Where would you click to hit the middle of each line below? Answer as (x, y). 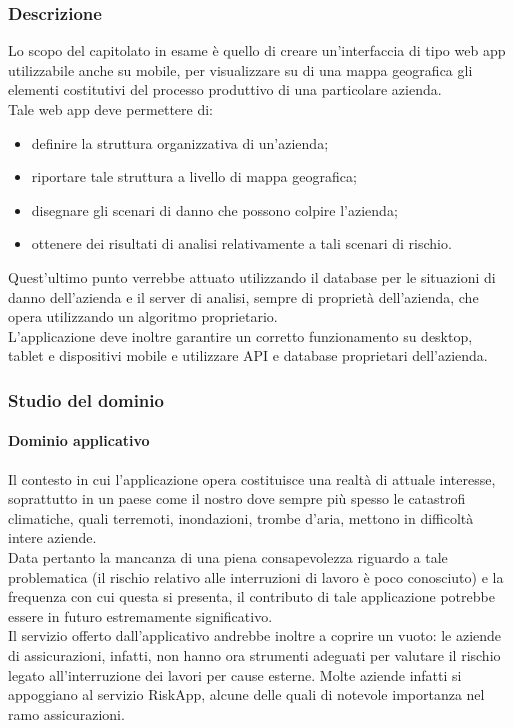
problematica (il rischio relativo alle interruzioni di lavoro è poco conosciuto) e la (256, 576)
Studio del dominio (86, 399)
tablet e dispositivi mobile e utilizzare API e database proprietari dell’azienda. (248, 355)
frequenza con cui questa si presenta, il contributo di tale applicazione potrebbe (251, 596)
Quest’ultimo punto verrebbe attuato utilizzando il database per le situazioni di (252, 276)
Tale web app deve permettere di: (111, 109)
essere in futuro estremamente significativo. (140, 615)
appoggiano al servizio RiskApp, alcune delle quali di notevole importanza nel (246, 694)
